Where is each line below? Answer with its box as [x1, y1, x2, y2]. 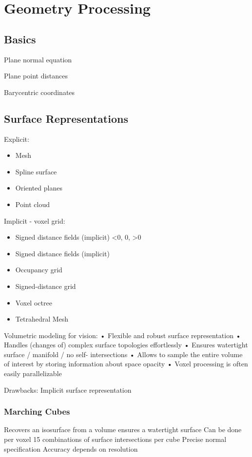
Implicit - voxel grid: [4, 215, 65, 226]
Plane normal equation [4, 54, 72, 64]
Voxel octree [15, 297, 52, 307]
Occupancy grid [15, 265, 62, 275]
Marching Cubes [4, 405, 70, 418]
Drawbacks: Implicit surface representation [4, 384, 132, 395]
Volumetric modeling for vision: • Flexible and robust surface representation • [4, 330, 241, 340]
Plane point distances [4, 71, 68, 81]
